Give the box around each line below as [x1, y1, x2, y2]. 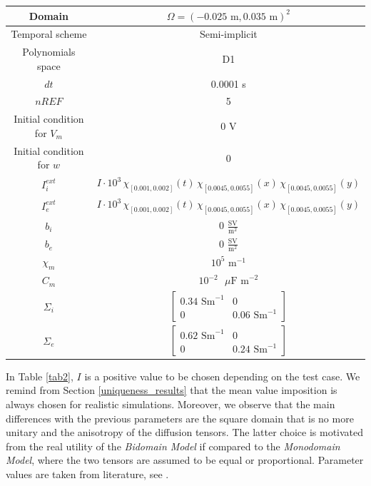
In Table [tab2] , [6, 368, 73, 383]
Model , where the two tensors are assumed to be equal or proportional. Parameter [6, 452, 364, 467]
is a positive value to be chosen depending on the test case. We [84, 368, 360, 383]
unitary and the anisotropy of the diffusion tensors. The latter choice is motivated [6, 425, 364, 440]
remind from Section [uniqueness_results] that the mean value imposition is [6, 383, 337, 398]
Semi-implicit [199, 26, 258, 41]
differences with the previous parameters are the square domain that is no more [6, 410, 354, 425]
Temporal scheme [11, 26, 87, 41]
